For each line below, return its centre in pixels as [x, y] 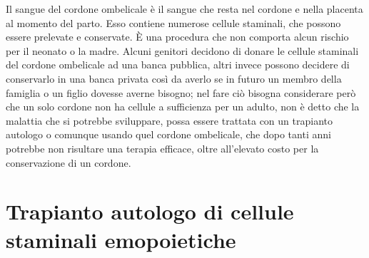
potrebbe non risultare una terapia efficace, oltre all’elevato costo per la [162, 148]
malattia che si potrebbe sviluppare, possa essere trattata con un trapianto [169, 120]
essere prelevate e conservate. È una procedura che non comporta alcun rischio [177, 37]
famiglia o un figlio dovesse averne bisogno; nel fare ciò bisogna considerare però [181, 92]
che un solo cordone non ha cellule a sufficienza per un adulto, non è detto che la [183, 107]
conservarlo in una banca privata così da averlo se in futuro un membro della [174, 78]
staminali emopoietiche [121, 239]
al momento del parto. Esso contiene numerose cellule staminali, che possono [173, 22]
